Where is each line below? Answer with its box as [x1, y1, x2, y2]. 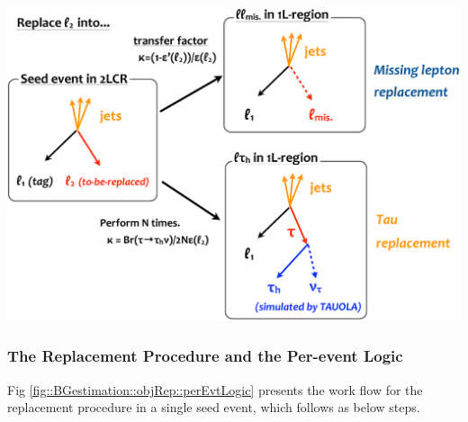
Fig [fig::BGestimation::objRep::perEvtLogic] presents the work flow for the [7, 380, 423, 399]
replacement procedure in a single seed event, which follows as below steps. [7, 398, 420, 417]
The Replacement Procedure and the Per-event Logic [7, 345, 403, 367]
